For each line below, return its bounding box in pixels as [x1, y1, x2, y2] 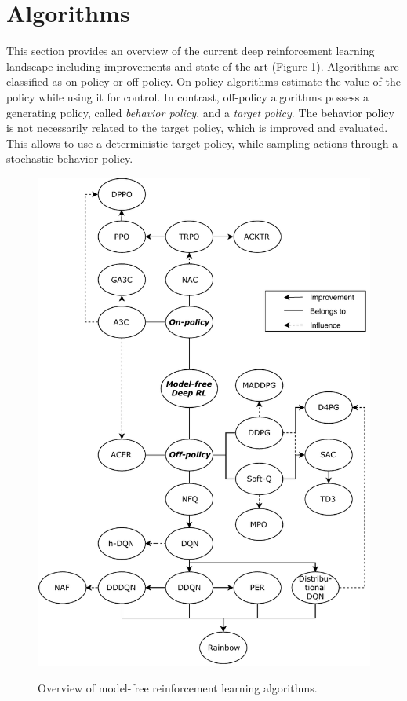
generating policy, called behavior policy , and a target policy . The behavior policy [6, 104, 394, 120]
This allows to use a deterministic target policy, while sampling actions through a [6, 134, 398, 151]
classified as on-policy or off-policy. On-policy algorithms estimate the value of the [6, 73, 401, 90]
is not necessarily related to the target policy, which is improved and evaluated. [6, 119, 388, 136]
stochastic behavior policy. [6, 150, 133, 167]
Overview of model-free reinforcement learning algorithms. [38, 680, 318, 696]
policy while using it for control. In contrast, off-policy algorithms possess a [6, 88, 369, 105]
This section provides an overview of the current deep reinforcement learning [6, 42, 375, 59]
